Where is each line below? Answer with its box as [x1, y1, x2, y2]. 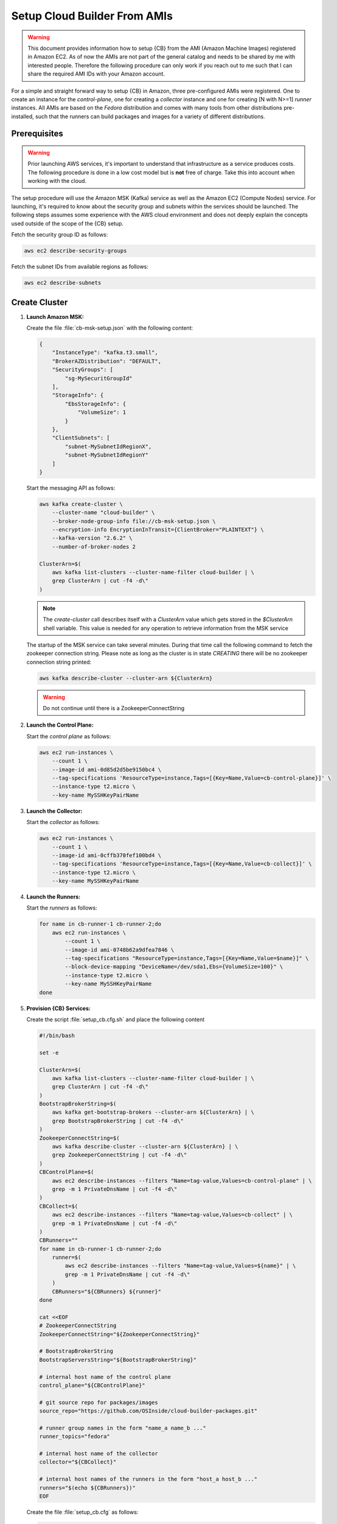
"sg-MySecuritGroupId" [64, 375, 133, 382]
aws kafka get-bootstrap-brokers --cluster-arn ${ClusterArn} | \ [52, 1109, 255, 1116]
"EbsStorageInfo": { [64, 400, 127, 407]
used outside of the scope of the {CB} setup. [11, 219, 124, 227]
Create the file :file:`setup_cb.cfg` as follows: [26, 1509, 139, 1516]
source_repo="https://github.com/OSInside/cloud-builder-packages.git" [39, 1408, 258, 1414]
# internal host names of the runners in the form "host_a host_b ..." [39, 1476, 258, 1483]
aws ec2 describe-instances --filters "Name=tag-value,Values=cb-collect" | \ [52, 1211, 293, 1219]
